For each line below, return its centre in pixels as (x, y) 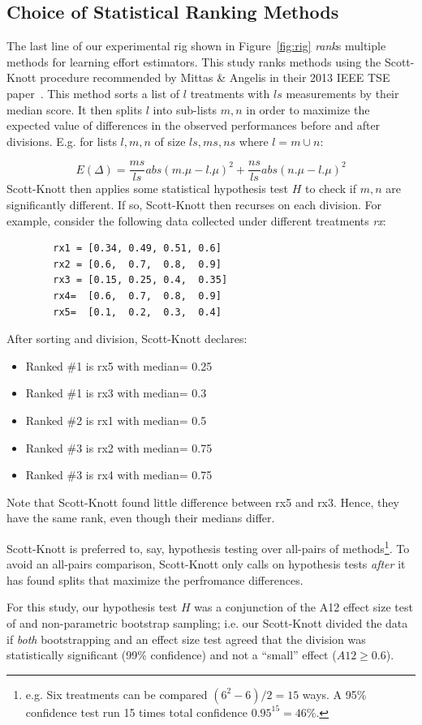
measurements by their (342, 93)
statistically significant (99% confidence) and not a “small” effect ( (172, 655)
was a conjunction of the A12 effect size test (304, 607)
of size (170, 141)
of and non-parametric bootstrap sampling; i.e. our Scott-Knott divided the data (207, 622)
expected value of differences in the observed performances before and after (194, 125)
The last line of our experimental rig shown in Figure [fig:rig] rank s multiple (196, 46)
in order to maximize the (308, 109)
